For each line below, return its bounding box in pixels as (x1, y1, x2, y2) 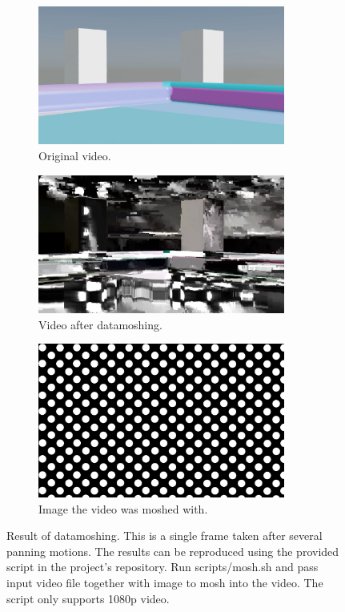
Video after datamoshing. (38, 316, 162, 332)
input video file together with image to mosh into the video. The (6, 574, 323, 590)
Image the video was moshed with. (38, 500, 208, 517)
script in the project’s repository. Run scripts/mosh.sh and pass (6, 558, 319, 575)
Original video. (38, 147, 111, 164)
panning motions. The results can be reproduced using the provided (6, 542, 339, 559)
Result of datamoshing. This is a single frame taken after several (6, 527, 323, 544)
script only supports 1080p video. (6, 590, 170, 606)
